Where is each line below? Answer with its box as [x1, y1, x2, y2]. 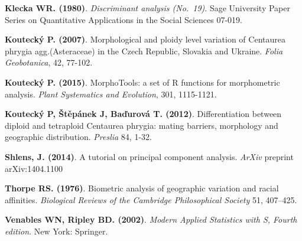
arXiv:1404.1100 [5, 162, 63, 174]
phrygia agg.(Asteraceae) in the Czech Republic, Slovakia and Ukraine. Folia [5, 44, 283, 57]
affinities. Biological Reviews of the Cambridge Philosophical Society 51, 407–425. [5, 193, 297, 206]
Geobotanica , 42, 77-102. [5, 56, 93, 69]
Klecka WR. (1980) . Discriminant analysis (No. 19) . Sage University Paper [5, 2, 290, 14]
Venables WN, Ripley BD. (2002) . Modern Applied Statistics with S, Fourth [5, 213, 297, 226]
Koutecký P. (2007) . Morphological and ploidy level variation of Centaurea [5, 33, 285, 45]
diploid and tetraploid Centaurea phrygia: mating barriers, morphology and [5, 119, 278, 131]
